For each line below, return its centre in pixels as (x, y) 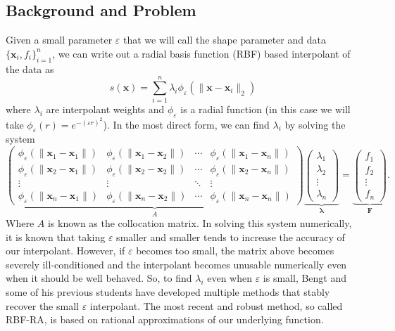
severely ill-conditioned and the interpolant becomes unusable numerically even (176, 264)
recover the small (42, 305)
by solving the (315, 124)
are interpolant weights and (105, 109)
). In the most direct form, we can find (186, 124)
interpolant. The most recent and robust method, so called (216, 305)
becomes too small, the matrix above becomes (235, 251)
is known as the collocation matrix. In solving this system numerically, (200, 223)
